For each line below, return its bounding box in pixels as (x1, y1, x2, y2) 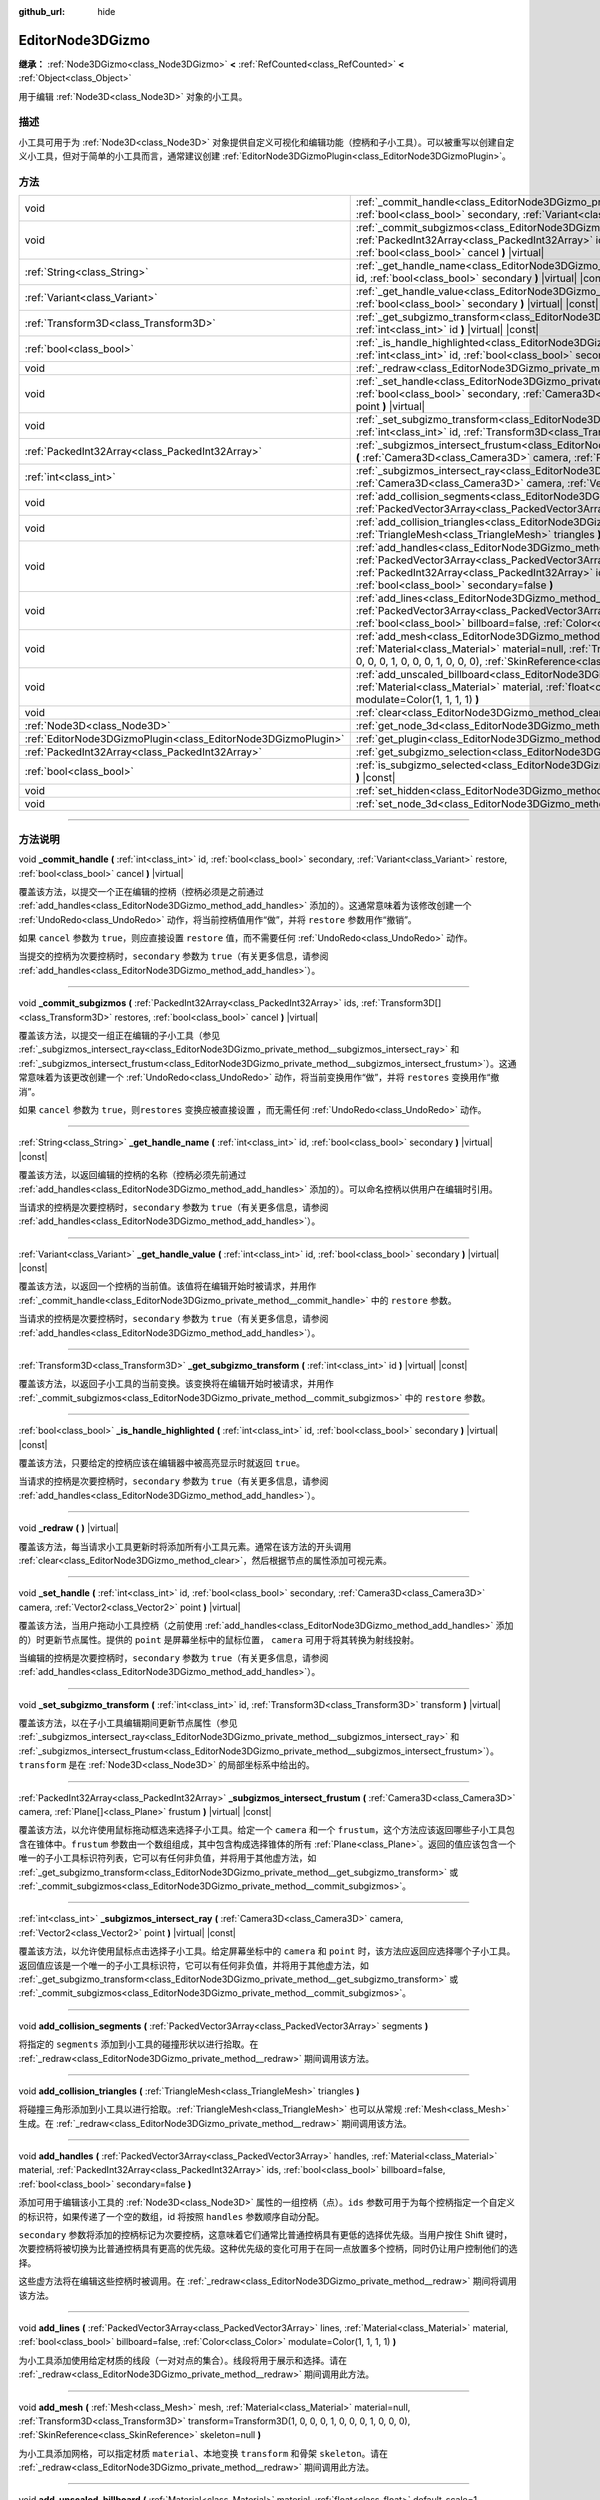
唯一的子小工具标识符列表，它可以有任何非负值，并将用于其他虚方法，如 (18, 1852, 317, 1864)
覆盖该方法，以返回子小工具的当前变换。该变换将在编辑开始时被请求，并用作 (18, 1378, 334, 1390)
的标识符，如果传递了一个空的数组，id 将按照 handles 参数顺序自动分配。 (18, 2210, 325, 2222)
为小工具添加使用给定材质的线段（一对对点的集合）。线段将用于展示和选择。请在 (18, 2354, 347, 2366)
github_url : (18, 6, 65, 17)
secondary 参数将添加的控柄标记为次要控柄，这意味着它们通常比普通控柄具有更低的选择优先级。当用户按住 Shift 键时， (18, 2229, 513, 2241)
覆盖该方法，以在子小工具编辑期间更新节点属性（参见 (18, 1717, 238, 1729)
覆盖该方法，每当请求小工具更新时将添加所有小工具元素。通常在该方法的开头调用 (18, 1540, 352, 1552)
